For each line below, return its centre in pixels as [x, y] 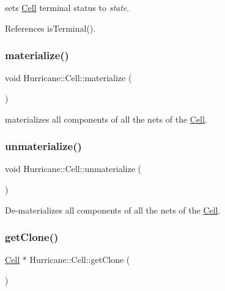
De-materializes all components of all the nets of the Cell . [113, 210]
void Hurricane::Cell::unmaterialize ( [73, 169]
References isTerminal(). [50, 28]
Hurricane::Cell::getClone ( [80, 260]
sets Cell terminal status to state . [67, 7]
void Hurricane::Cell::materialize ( [68, 78]
